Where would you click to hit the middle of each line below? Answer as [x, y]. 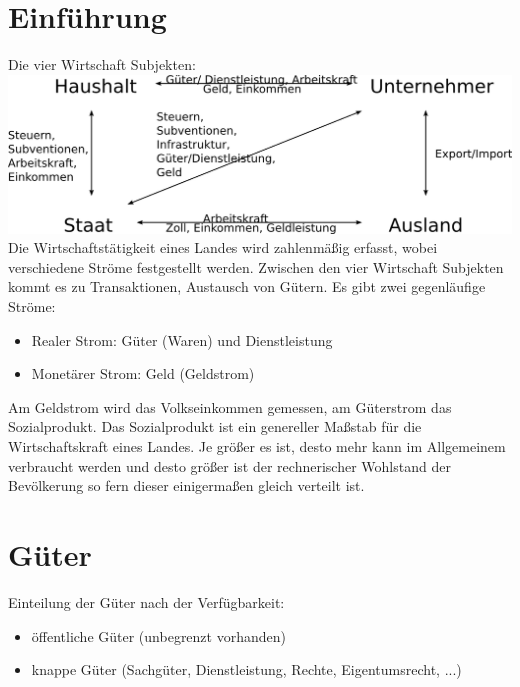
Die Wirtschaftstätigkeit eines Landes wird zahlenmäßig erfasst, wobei [223, 247]
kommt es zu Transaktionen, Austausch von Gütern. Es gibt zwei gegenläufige [247, 286]
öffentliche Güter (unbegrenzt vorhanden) [158, 635]
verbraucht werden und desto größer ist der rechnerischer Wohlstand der [229, 465]
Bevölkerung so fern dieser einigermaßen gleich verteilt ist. [186, 485]
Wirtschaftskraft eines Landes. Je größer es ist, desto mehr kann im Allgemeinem [257, 446]
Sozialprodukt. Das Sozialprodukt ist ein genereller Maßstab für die [215, 426]
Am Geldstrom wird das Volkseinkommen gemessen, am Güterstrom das [230, 406]
